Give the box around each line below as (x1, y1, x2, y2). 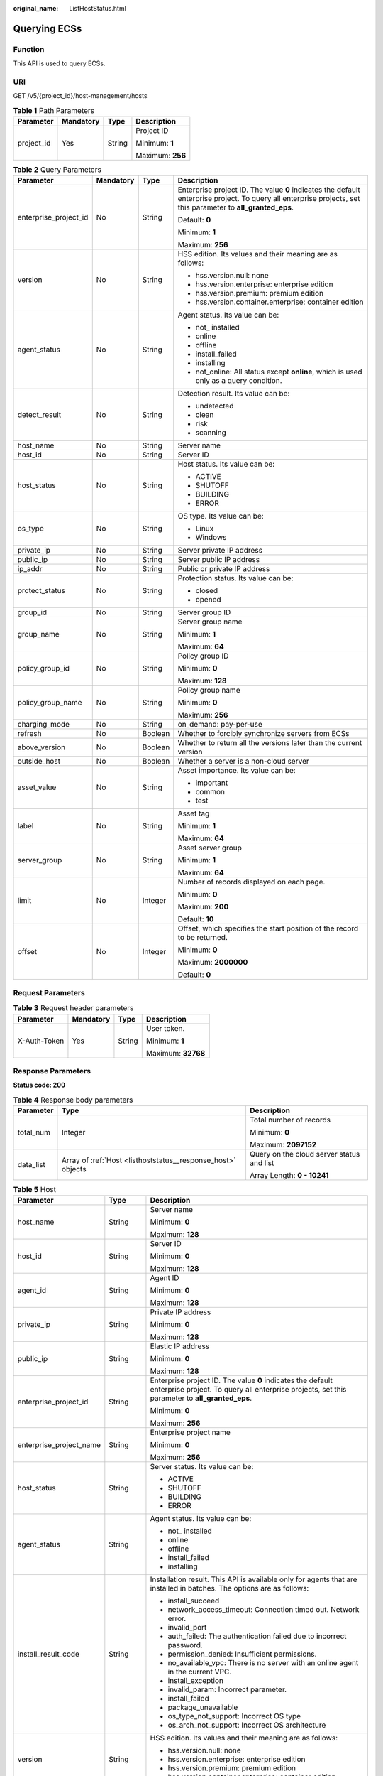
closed (195, 586, 218, 596)
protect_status (17, 586, 65, 596)
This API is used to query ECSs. (13, 59, 106, 67)
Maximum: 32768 (145, 1048, 206, 1058)
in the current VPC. (167, 1667, 232, 1677)
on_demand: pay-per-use (177, 720, 262, 730)
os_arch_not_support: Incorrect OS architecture (167, 1720, 326, 1730)
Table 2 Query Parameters (13, 165, 102, 175)
